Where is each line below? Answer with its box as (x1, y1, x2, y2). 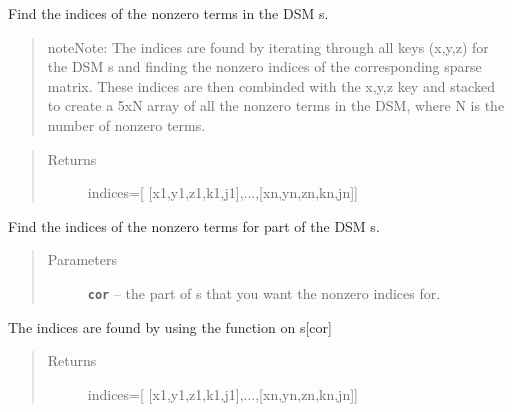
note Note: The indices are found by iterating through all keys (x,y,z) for (47, 36, 489, 57)
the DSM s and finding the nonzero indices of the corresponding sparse (47, 56, 482, 77)
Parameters (47, 249, 117, 270)
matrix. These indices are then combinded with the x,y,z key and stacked (47, 75, 495, 96)
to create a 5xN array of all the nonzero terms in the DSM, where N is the (47, 95, 505, 116)
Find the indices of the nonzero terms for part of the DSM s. (8, 215, 380, 236)
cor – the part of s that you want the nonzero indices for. (87, 282, 441, 303)
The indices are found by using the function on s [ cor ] (8, 316, 332, 337)
